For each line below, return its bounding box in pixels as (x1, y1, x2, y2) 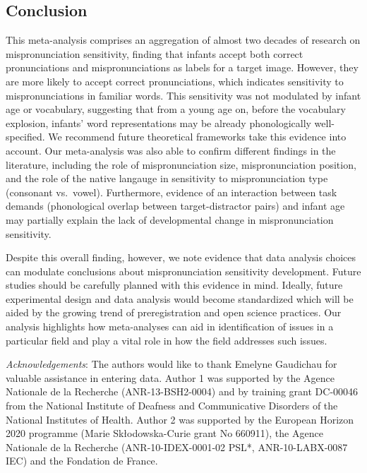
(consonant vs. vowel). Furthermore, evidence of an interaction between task (6, 184, 337, 199)
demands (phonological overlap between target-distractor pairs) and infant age (6, 198, 345, 213)
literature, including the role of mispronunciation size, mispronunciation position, (6, 157, 356, 172)
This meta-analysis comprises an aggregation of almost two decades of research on (6, 32, 361, 47)
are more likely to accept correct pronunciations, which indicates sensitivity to (6, 73, 344, 88)
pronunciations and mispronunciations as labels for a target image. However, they (6, 60, 359, 75)
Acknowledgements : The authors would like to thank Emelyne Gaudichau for (6, 357, 337, 371)
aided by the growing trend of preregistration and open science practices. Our (6, 305, 342, 320)
